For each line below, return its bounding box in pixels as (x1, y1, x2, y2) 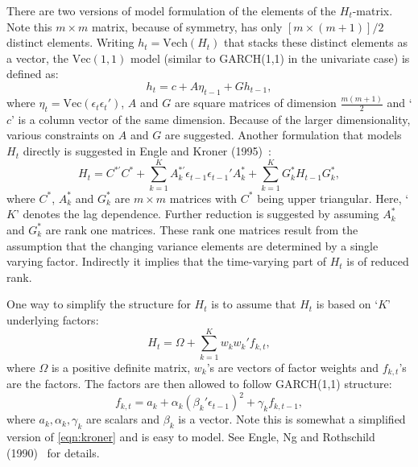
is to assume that (211, 295, 296, 312)
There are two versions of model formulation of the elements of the (6, 2, 337, 19)
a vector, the (6, 49, 69, 66)
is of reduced (346, 253, 409, 270)
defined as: (6, 65, 59, 82)
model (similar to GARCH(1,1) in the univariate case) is (130, 49, 410, 66)
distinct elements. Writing (6, 34, 135, 51)
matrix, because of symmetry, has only (91, 18, 283, 35)
